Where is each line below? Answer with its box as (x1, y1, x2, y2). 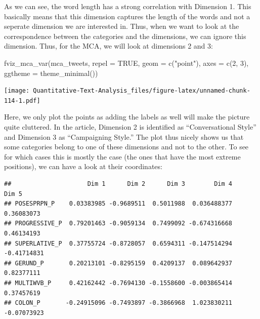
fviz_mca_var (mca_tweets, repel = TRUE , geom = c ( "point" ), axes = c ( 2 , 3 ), (4, 57, 249, 68)
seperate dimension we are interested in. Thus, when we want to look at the (4, 21, 239, 31)
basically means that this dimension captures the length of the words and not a (4, 11, 250, 21)
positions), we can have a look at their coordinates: (4, 161, 162, 172)
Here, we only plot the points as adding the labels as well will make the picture (4, 111, 250, 122)
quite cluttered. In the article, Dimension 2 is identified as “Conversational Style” (4, 122, 256, 132)
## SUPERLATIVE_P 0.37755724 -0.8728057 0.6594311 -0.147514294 (4, 240, 233, 247)
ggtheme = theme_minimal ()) (4, 67, 98, 78)
